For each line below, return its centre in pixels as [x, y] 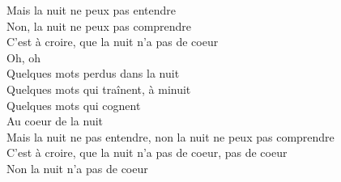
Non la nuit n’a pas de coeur [77, 168]
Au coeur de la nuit [55, 121]
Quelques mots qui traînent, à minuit [99, 89]
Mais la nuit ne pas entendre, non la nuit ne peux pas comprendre [170, 136]
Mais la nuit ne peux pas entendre [92, 10]
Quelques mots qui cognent [74, 105]
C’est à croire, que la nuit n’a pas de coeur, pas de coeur [147, 152]
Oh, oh [24, 57]
